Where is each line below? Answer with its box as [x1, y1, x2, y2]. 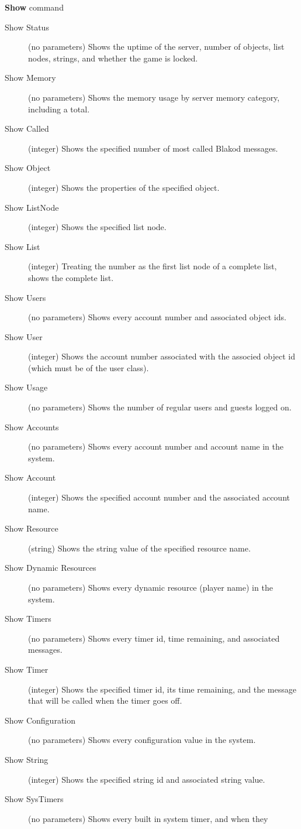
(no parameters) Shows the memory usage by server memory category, [28, 91, 280, 103]
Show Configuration [5, 714, 76, 726]
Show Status [5, 20, 49, 33]
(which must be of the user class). [28, 361, 149, 374]
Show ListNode [5, 201, 59, 213]
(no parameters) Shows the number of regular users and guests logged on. [28, 401, 292, 413]
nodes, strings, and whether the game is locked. [28, 52, 198, 64]
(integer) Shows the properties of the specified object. [28, 181, 220, 193]
